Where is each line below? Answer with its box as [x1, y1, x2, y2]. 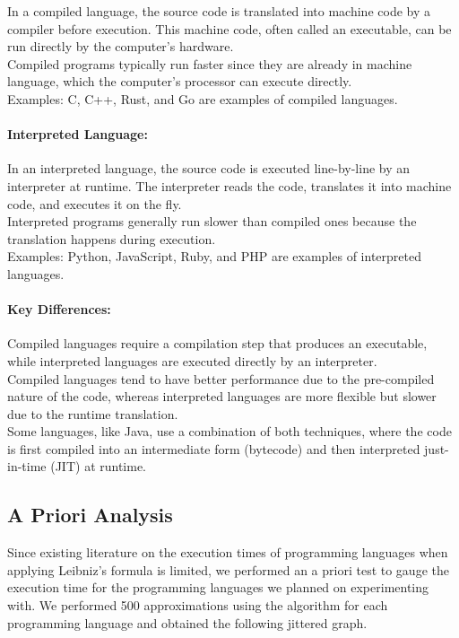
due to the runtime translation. [7, 404, 178, 423]
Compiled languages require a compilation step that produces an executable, [7, 334, 428, 353]
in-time [7, 457, 47, 476]
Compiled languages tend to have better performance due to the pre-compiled [7, 369, 435, 388]
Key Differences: [7, 300, 111, 319]
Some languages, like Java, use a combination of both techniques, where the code [7, 422, 452, 441]
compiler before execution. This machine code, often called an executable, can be [7, 19, 452, 38]
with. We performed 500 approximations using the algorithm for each [7, 596, 388, 615]
